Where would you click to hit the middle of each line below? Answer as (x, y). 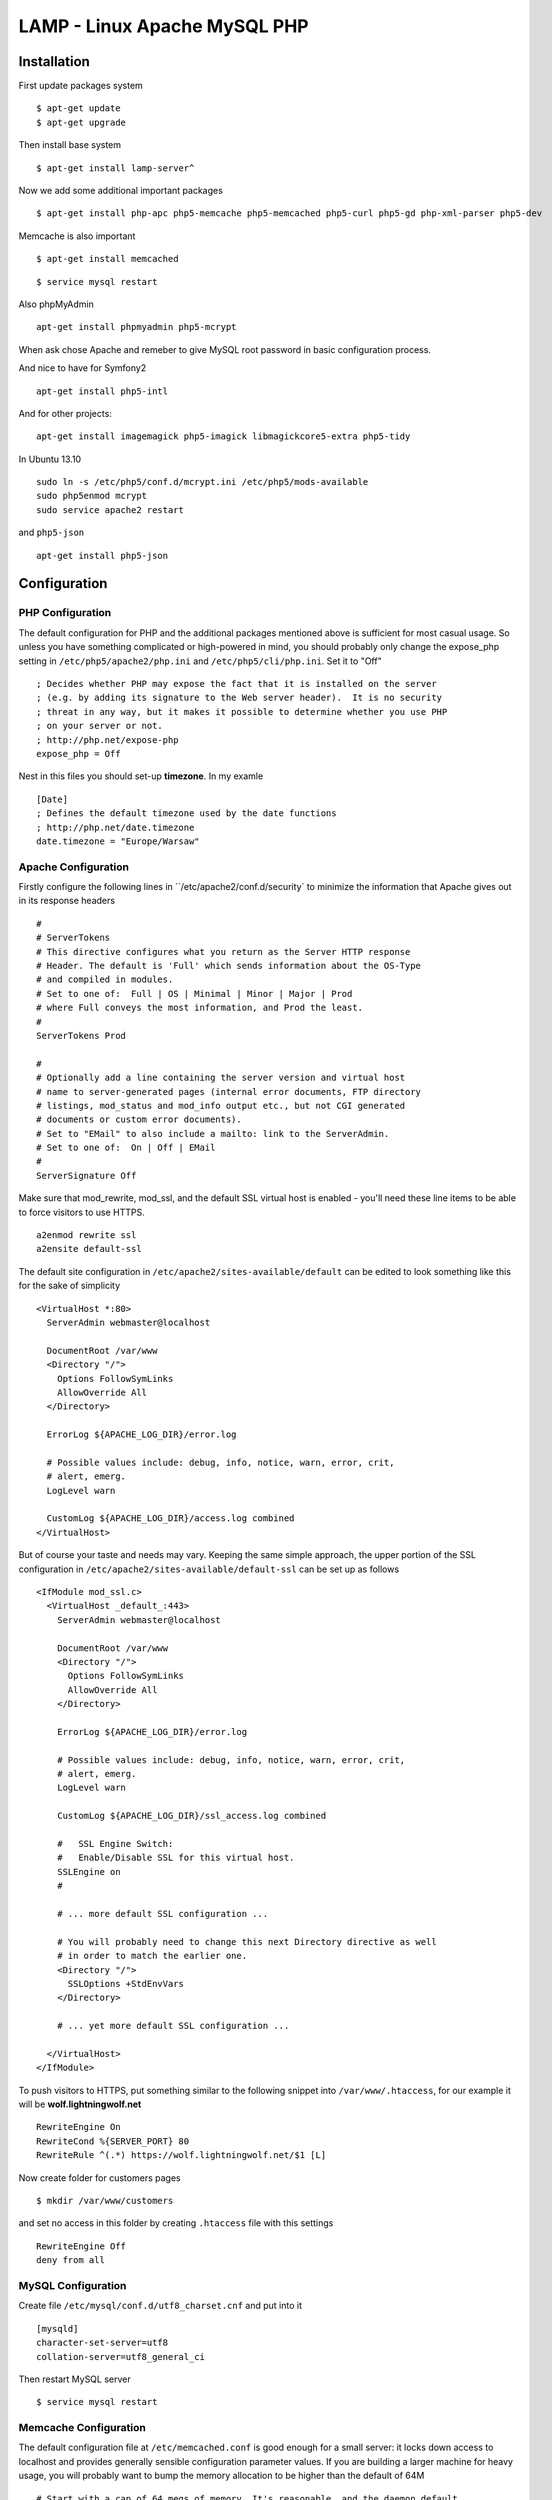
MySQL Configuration (72, 2285)
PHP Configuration (65, 613)
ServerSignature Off (86, 1175)
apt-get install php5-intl (102, 391)
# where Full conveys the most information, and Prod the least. (200, 1008)
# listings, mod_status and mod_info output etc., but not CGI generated (221, 1105)
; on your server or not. (100, 726)
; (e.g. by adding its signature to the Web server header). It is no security (239, 698)
